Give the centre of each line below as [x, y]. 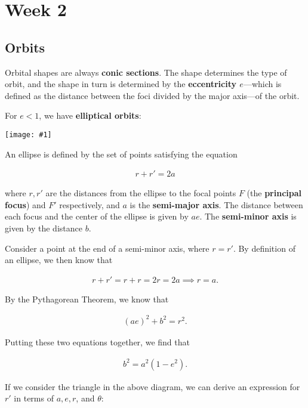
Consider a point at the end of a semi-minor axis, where [107, 248]
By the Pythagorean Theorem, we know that [87, 299]
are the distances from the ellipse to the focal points [141, 193]
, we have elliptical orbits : [90, 115]
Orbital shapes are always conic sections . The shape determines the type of [146, 72]
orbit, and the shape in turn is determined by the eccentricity [121, 84]
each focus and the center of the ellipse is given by [97, 216]
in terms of [34, 398]
